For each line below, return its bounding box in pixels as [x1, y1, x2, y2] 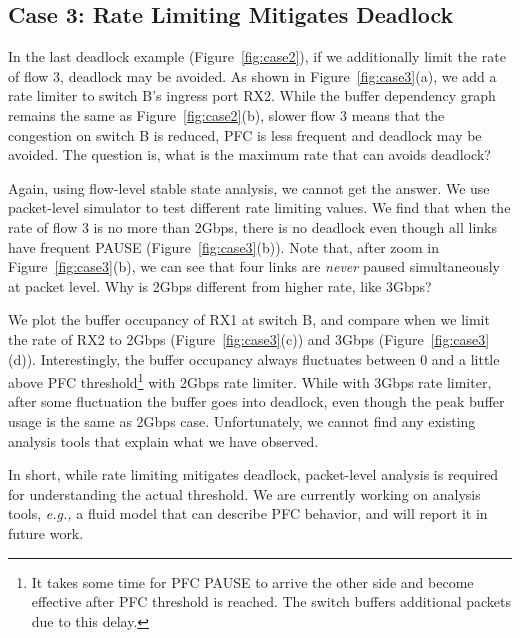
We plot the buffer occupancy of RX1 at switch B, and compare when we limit [8, 309, 490, 330]
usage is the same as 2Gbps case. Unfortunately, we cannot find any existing [8, 410, 476, 431]
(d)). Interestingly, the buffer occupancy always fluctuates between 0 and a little [8, 348, 500, 369]
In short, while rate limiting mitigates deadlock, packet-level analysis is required [8, 464, 499, 485]
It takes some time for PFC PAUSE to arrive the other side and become [31, 571, 474, 592]
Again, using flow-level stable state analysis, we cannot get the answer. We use [8, 177, 490, 198]
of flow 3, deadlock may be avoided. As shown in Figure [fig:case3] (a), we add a [8, 65, 497, 86]
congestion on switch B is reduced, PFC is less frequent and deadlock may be [8, 124, 482, 145]
